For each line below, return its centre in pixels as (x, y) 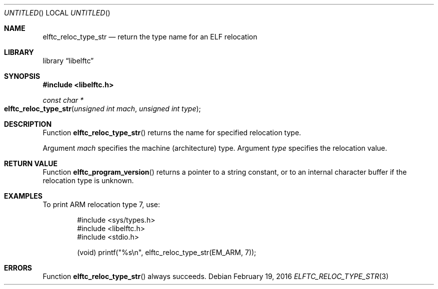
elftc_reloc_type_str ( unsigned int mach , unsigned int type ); (102, 109)
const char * (63, 100)
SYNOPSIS (22, 76)
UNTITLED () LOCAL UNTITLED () (57, 13)
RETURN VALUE (31, 163)
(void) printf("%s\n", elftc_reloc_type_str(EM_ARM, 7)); (167, 252)
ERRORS (18, 268)
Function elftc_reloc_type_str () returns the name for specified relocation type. (172, 133)
